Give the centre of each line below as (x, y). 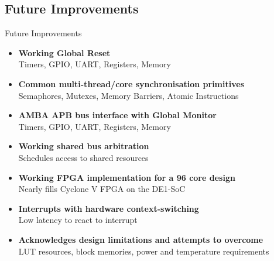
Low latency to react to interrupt (78, 220)
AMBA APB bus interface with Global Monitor (117, 115)
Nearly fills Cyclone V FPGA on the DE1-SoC (102, 189)
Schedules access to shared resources (83, 157)
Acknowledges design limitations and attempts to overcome (141, 239)
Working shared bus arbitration (84, 146)
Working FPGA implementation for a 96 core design (127, 177)
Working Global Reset (64, 52)
